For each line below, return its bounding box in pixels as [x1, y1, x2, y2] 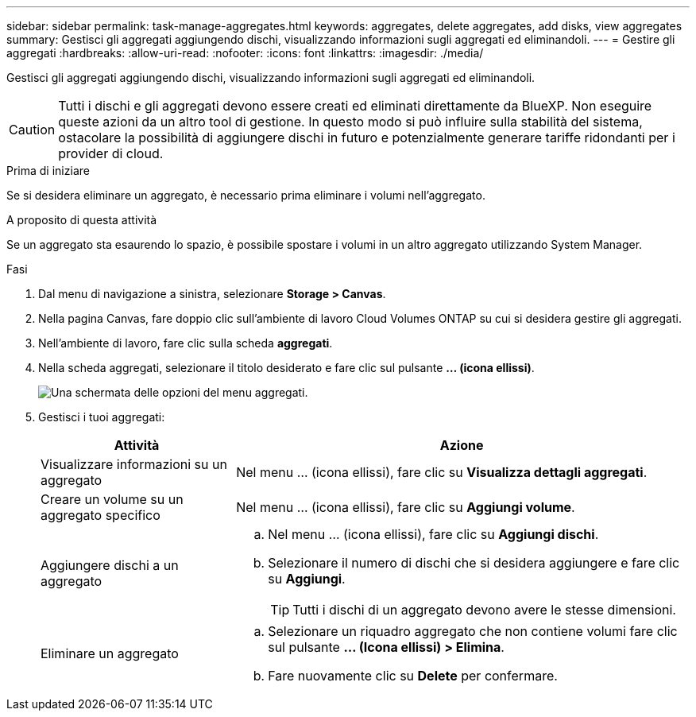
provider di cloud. [58, 145, 164, 161]
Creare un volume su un [41, 491, 184, 507]
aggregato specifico [41, 507, 160, 523]
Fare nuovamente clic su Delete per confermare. [268, 668, 558, 684]
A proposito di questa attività [6, 213, 157, 227]
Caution [9, 122, 56, 138]
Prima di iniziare [6, 164, 90, 177]
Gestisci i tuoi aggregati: [38, 410, 165, 424]
